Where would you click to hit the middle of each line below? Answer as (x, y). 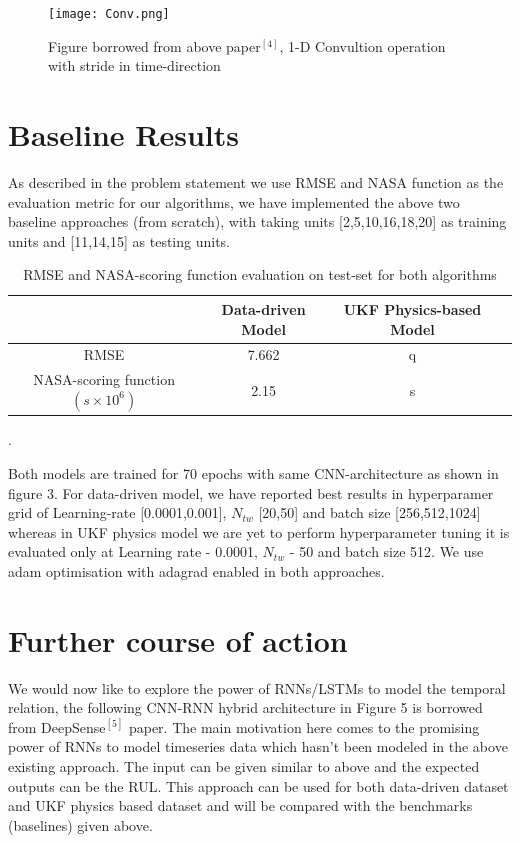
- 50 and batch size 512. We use (386, 551)
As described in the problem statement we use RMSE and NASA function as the (256, 181)
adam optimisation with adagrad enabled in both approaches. (196, 570)
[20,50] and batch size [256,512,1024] (369, 512)
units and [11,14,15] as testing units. (119, 240)
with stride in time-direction (134, 65)
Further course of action (178, 639)
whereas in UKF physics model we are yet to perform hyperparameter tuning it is (259, 531)
